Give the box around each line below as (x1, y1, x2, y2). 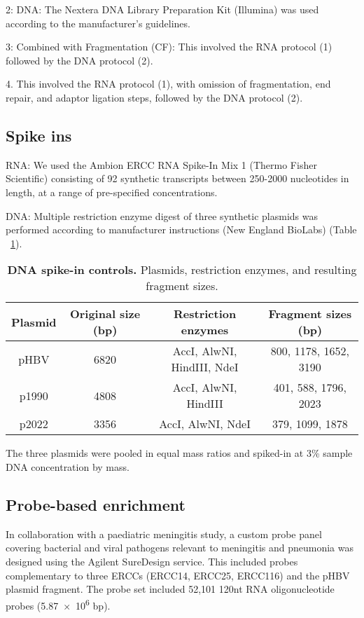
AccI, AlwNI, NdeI (159, 416, 251, 432)
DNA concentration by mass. (6, 459, 129, 474)
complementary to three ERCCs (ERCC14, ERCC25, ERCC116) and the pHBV (6, 568, 350, 582)
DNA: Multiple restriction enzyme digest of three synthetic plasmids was (6, 208, 318, 223)
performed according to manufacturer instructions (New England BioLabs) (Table (6, 222, 357, 237)
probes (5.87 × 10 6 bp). (6, 596, 111, 612)
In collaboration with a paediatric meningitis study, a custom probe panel (6, 526, 322, 541)
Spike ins (6, 124, 72, 146)
